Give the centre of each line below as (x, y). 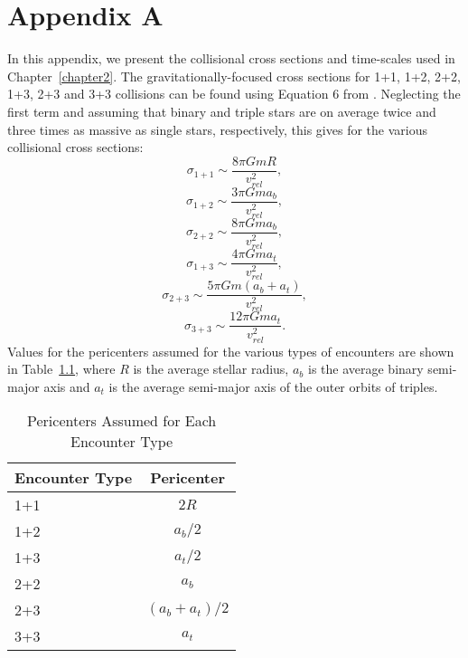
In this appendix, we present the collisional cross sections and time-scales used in (231, 58)
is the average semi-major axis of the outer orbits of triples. (273, 386)
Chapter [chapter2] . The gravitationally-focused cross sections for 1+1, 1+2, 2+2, (234, 76)
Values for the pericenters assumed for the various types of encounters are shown (231, 351)
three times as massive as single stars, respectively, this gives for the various (217, 129)
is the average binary (365, 369)
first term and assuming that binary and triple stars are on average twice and (222, 111)
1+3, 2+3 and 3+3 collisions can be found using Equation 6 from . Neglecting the (234, 94)
